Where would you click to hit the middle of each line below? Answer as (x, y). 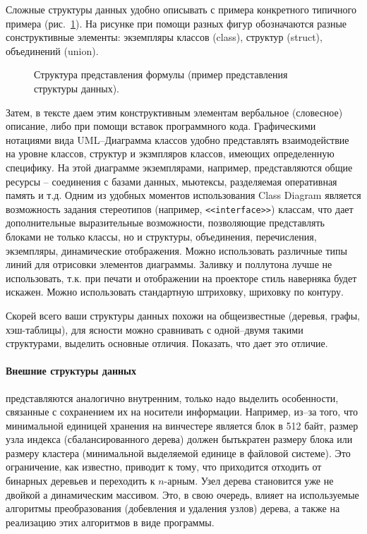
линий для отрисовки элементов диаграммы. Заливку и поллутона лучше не (169, 264)
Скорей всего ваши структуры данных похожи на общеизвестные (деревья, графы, (183, 315)
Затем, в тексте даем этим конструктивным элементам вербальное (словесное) (174, 112)
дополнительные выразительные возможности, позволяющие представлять (165, 223)
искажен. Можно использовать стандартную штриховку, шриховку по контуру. (175, 292)
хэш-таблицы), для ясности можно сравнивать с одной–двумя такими (155, 329)
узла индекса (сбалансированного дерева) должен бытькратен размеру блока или (179, 439)
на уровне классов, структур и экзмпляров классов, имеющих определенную (170, 153)
